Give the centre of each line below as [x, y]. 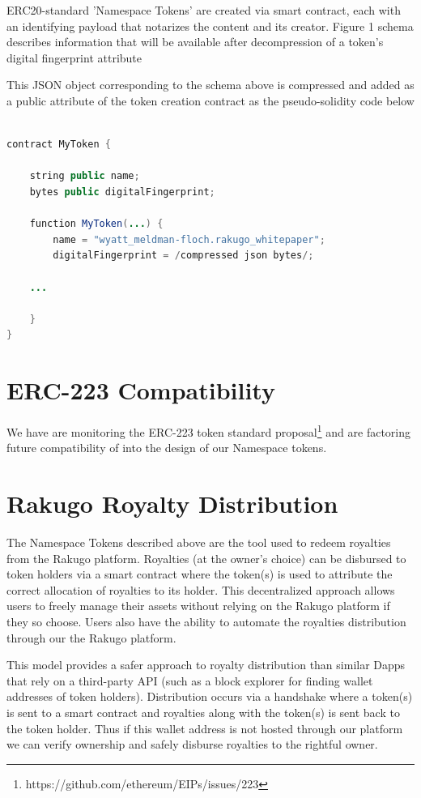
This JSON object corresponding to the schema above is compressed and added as [210, 85]
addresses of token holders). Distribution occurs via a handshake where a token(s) [210, 696]
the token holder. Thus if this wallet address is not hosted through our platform [205, 728]
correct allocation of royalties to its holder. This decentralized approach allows [201, 589]
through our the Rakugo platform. [91, 637]
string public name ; [85, 176]
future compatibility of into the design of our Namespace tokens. [167, 448]
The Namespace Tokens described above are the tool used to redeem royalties [199, 542]
